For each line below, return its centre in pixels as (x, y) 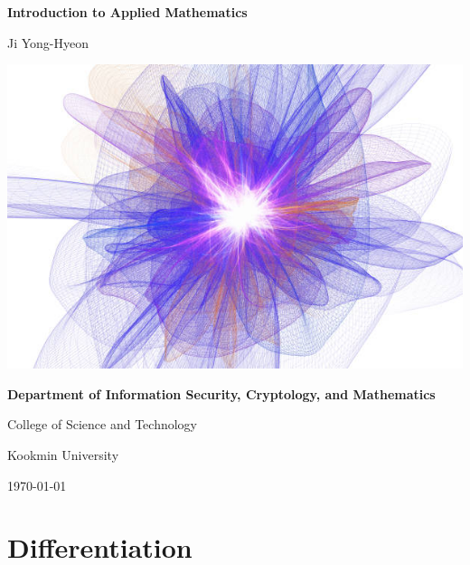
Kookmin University (63, 454)
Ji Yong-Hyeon (48, 42)
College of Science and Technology (102, 424)
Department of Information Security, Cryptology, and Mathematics (221, 393)
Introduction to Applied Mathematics (127, 12)
